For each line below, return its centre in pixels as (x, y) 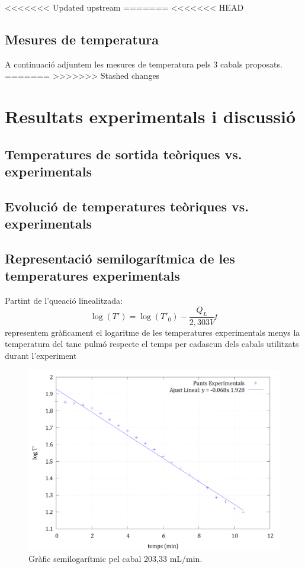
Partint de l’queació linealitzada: (64, 300)
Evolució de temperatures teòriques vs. (127, 206)
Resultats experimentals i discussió (150, 116)
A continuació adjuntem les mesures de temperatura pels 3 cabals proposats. (144, 64)
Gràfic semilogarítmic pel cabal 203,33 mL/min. (115, 559)
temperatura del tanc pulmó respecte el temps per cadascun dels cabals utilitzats (152, 344)
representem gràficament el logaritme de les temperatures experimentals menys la (152, 332)
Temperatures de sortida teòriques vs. (123, 154)
